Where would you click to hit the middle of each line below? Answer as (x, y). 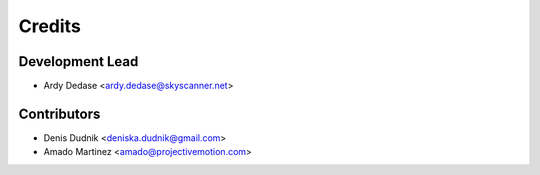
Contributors (59, 113)
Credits (50, 26)
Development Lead (78, 61)
